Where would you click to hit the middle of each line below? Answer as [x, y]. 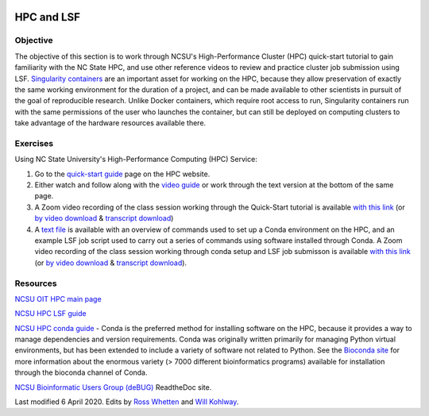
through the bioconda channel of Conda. [81, 372]
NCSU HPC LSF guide [50, 314]
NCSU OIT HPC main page [58, 299]
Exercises [34, 143]
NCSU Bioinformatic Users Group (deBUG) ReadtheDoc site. [113, 387]
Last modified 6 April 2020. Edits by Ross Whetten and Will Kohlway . [127, 402]
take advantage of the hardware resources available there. [110, 123]
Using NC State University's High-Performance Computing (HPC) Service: [136, 160]
